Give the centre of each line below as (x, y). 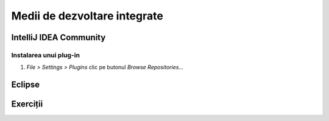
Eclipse (26, 85)
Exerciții (27, 104)
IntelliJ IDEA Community (58, 37)
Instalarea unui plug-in (46, 55)
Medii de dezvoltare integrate (87, 16)
